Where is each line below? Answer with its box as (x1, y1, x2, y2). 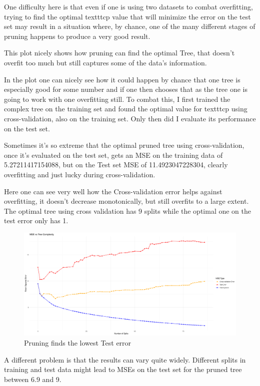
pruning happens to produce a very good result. (4, 30, 150, 41)
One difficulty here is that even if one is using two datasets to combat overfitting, (4, 1, 253, 11)
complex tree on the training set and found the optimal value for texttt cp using (4, 103, 247, 114)
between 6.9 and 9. (4, 374, 61, 384)
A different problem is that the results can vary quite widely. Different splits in (4, 354, 246, 365)
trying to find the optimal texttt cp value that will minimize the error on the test (4, 11, 251, 21)
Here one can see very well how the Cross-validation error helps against (4, 186, 222, 196)
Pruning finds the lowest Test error (24, 338, 131, 348)
